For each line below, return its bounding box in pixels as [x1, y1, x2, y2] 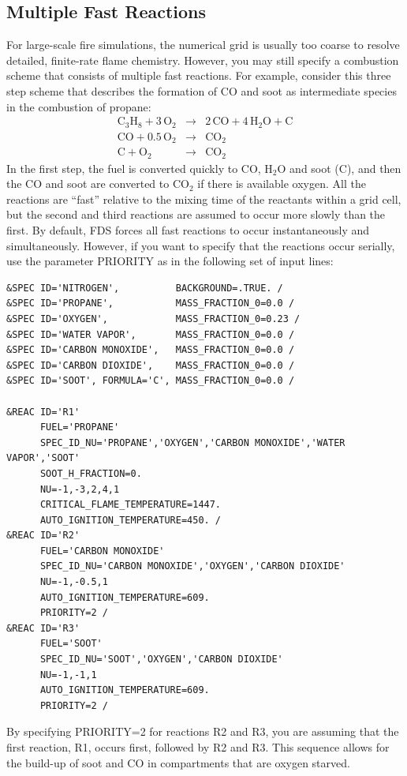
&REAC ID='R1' [6, 406, 80, 418]
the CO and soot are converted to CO [6, 175, 189, 192]
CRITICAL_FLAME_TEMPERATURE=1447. [39, 499, 222, 511]
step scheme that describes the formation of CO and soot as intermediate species [6, 82, 397, 99]
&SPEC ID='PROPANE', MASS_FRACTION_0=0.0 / [6, 298, 295, 309]
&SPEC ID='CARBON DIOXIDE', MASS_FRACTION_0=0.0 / [6, 359, 295, 371]
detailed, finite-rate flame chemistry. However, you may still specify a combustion [6, 51, 399, 68]
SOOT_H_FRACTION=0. [39, 467, 142, 479]
